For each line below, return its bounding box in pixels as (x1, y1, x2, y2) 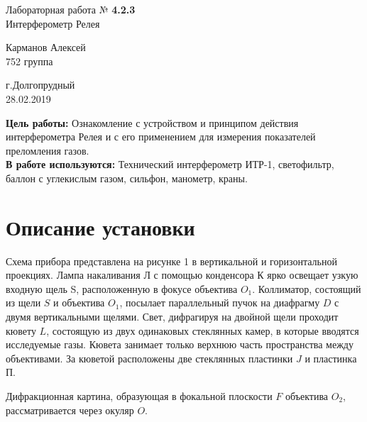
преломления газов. (6, 143, 89, 157)
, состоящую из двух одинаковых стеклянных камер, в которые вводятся (46, 323, 359, 338)
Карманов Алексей (6, 40, 86, 55)
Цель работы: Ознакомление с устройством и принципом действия (6, 115, 299, 130)
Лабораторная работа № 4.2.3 (6, 2, 136, 16)
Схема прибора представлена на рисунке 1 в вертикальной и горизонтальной (6, 253, 337, 268)
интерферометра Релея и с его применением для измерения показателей (6, 129, 316, 144)
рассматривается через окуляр (6, 402, 134, 417)
